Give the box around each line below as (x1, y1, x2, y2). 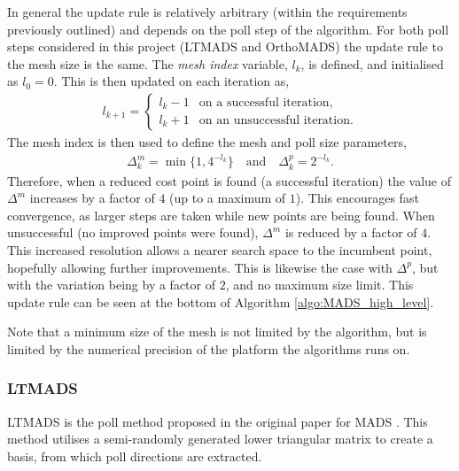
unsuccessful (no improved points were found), (7, 223, 259, 242)
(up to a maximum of (169, 189, 286, 207)
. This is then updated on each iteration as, (53, 72, 290, 90)
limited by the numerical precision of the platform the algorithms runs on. (7, 339, 410, 358)
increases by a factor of (29, 189, 155, 207)
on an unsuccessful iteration (198, 113, 350, 127)
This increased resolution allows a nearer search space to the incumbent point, (7, 240, 432, 259)
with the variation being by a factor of (7, 275, 215, 294)
